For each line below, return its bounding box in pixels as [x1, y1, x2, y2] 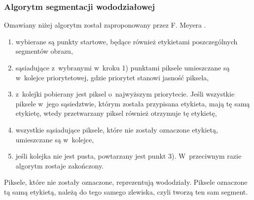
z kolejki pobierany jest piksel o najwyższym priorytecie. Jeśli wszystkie [15, 89, 235, 99]
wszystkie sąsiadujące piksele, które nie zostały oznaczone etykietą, [15, 124, 218, 134]
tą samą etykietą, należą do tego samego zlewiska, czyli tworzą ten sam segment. [4, 186, 248, 197]
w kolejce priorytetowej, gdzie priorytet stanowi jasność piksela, [15, 72, 209, 82]
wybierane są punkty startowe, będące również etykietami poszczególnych [15, 36, 238, 46]
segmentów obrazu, [15, 46, 73, 56]
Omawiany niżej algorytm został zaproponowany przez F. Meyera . [4, 20, 206, 30]
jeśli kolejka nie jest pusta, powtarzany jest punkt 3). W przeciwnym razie [15, 151, 242, 161]
